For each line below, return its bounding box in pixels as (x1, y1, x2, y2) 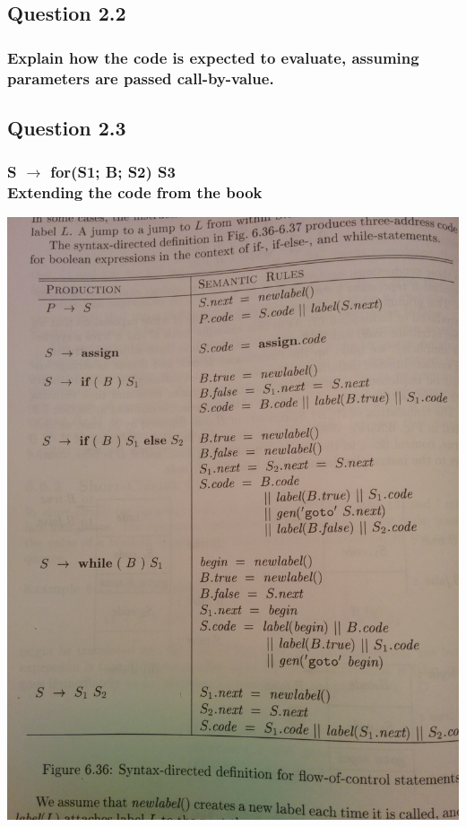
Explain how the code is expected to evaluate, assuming (7, 46, 419, 68)
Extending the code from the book (7, 181, 263, 204)
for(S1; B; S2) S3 (50, 161, 176, 183)
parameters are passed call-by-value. (7, 66, 274, 89)
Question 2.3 (7, 113, 126, 141)
